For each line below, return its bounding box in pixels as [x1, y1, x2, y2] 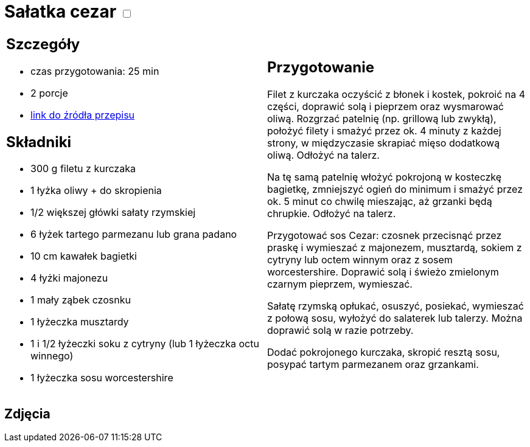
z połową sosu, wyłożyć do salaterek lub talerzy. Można [267, 312, 523, 325]
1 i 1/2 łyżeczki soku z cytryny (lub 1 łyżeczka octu [30, 338, 259, 350]
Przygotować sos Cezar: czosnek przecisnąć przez [267, 229, 502, 242]
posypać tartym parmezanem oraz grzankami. [267, 358, 479, 371]
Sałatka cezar [4, 1, 117, 22]
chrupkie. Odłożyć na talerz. [267, 207, 396, 220]
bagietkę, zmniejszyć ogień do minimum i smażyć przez [267, 183, 523, 196]
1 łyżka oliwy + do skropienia [30, 184, 162, 197]
